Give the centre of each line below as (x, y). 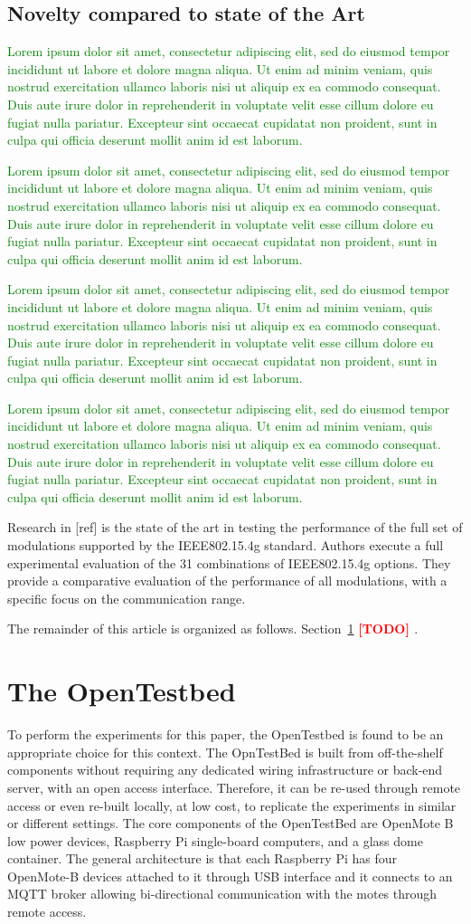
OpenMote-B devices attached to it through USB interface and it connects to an (230, 876)
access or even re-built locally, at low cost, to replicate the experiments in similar (232, 805)
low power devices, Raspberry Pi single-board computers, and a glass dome (215, 840)
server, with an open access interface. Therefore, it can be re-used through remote (234, 787)
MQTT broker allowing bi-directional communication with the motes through (222, 894)
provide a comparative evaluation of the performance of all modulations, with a (227, 581)
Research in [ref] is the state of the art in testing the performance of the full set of (235, 527)
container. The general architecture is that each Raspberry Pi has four (203, 858)
